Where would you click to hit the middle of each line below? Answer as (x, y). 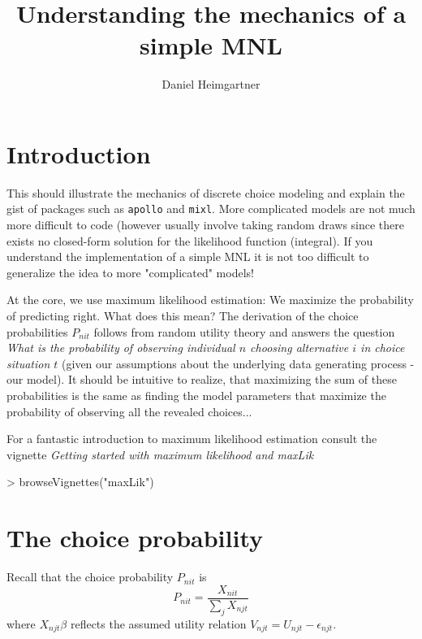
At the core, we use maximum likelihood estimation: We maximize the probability (210, 300)
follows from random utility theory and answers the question (244, 331)
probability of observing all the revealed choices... (129, 411)
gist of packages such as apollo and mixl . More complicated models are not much (211, 209)
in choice (383, 348)
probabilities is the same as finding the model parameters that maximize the (196, 396)
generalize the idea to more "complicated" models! (130, 272)
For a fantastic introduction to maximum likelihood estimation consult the (192, 439)
